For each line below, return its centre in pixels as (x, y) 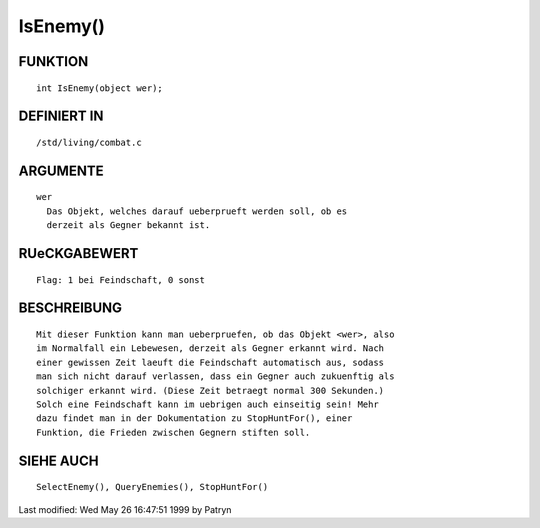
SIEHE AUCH (58, 460)
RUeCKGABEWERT (78, 253)
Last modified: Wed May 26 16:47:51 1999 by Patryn (125, 509)
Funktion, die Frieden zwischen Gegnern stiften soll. (173, 432)
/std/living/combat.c (89, 142)
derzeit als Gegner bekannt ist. (128, 225)
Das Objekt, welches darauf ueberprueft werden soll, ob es (197, 211)
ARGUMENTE (61, 170)
